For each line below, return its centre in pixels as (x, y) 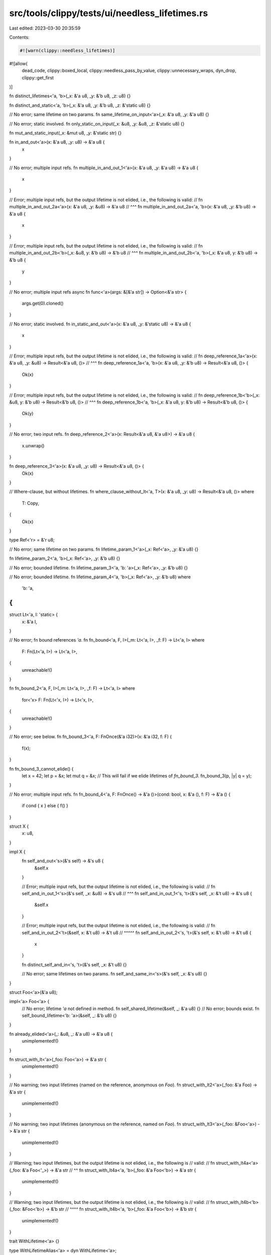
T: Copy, (31, 503)
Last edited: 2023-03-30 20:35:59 (45, 28)
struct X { (19, 826)
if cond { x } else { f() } (45, 806)
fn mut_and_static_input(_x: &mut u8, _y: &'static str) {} (65, 133)
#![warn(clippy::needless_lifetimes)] (67, 50)
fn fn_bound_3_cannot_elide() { (41, 769)
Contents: (19, 37)
